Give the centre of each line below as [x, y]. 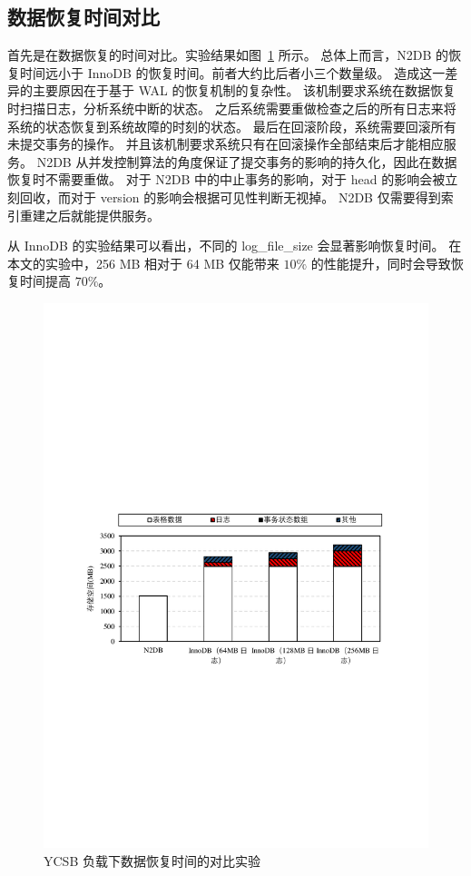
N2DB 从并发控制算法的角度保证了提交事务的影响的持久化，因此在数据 [247, 161]
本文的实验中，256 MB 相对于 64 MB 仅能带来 [143, 263]
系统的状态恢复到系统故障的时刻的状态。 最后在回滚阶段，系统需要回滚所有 [232, 126]
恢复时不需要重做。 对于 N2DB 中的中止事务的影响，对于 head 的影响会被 [226, 179]
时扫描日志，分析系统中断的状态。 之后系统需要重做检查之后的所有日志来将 [232, 108]
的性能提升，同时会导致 [381, 263]
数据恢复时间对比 [83, 17]
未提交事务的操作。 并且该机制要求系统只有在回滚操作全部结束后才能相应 [226, 144]
